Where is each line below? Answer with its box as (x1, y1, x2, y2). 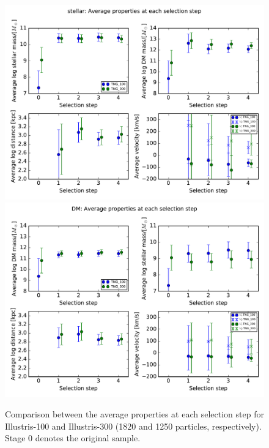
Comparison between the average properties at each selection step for (5, 408, 264, 420)
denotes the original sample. (35, 431, 141, 444)
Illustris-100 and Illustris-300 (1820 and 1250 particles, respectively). (5, 419, 262, 432)
